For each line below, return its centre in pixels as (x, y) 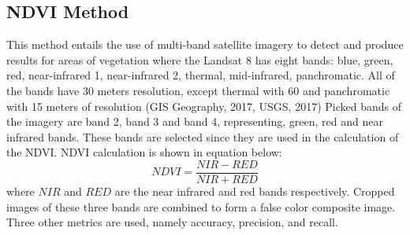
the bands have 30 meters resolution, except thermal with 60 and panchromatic (198, 90)
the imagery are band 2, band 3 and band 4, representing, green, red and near (195, 121)
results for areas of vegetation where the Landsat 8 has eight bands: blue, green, (200, 59)
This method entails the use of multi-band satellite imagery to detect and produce (205, 44)
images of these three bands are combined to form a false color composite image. (201, 206)
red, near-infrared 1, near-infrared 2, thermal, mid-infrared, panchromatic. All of (201, 75)
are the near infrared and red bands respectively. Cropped (255, 191)
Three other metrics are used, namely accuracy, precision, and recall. (172, 222)
